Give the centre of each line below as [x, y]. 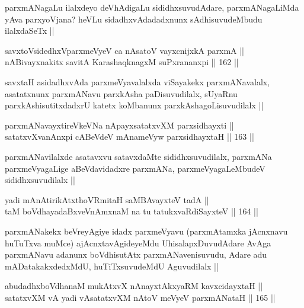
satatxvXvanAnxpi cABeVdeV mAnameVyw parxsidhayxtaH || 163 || [129, 137]
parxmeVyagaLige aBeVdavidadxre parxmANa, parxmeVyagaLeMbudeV [135, 168]
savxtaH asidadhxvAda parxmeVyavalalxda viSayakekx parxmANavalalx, [137, 81]
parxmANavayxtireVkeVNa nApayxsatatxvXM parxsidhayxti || [119, 125]
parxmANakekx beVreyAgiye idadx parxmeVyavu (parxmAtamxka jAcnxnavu [146, 231]
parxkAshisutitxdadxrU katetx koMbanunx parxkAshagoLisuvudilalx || [134, 105]
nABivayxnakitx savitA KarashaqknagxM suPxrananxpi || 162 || [122, 62]
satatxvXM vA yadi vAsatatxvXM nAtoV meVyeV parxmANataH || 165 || [140, 297]
